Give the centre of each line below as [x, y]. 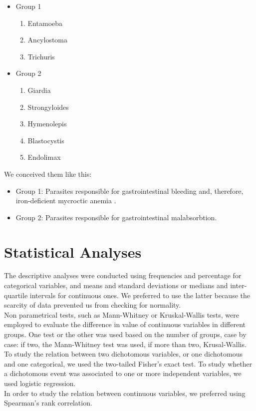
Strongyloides [48, 107]
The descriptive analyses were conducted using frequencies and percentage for [123, 275]
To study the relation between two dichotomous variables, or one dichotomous [123, 354]
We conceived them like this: [48, 174]
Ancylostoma [48, 40]
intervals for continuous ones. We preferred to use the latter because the [140, 295]
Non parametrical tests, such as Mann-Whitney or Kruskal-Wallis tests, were [122, 314]
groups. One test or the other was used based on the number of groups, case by [125, 334]
